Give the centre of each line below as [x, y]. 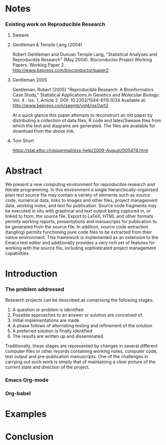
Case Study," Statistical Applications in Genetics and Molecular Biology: [86, 95]
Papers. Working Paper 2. [39, 65]
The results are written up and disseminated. [58, 336]
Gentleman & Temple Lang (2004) [47, 45]
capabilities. [17, 253]
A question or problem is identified [48, 309]
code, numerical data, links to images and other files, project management [82, 201]
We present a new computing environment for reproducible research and [80, 185]
